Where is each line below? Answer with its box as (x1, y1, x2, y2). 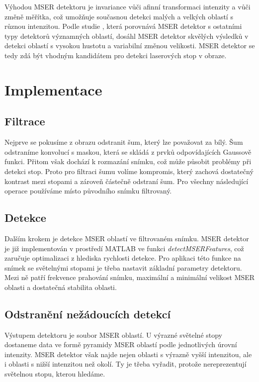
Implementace (4, 79, 102, 99)
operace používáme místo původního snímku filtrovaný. (4, 186, 172, 196)
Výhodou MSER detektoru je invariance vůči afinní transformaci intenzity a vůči (4, 1, 251, 11)
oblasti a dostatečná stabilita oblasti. (4, 282, 117, 292)
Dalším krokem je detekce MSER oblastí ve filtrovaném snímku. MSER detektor (4, 233, 249, 243)
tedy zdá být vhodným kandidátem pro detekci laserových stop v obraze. (4, 50, 227, 60)
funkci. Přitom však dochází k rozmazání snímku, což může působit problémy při (4, 156, 252, 167)
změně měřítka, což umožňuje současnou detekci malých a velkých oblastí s (4, 11, 233, 21)
